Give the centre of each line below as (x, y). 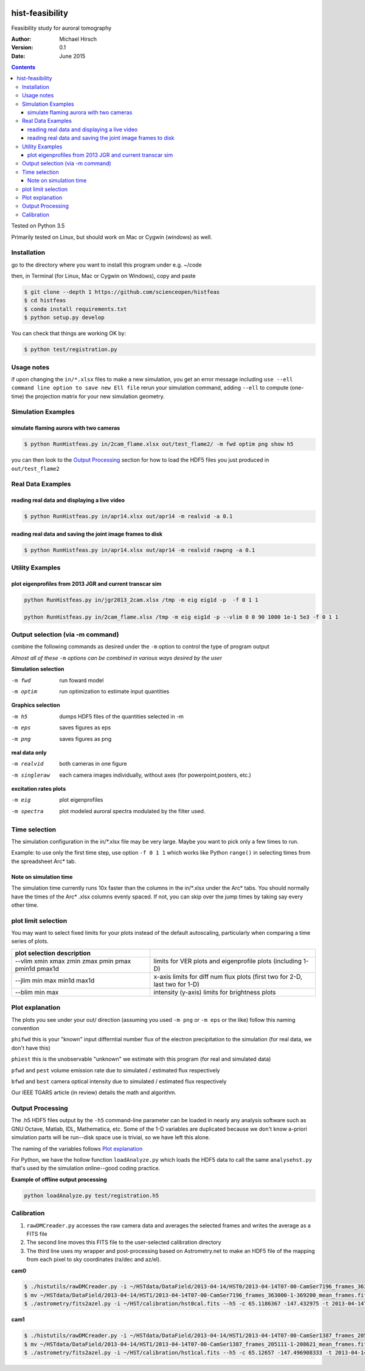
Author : (21, 39)
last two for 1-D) (177, 984)
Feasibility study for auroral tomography (61, 28)
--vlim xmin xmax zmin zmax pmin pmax (73, 961)
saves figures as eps (85, 727)
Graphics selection (36, 705)
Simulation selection (38, 669)
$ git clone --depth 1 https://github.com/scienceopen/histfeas (122, 292)
